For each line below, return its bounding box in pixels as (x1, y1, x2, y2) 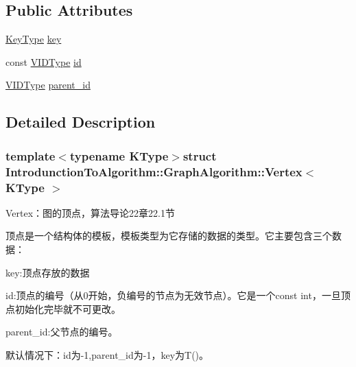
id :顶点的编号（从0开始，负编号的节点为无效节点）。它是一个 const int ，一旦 (5, 288, 341, 303)
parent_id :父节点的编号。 (5, 324, 118, 339)
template (5, 147, 56, 164)
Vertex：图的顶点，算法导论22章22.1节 (5, 205, 175, 220)
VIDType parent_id (5, 78, 91, 92)
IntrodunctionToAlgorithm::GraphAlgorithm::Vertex (5, 163, 302, 180)
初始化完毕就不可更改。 (14, 301, 121, 316)
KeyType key (5, 32, 62, 46)
